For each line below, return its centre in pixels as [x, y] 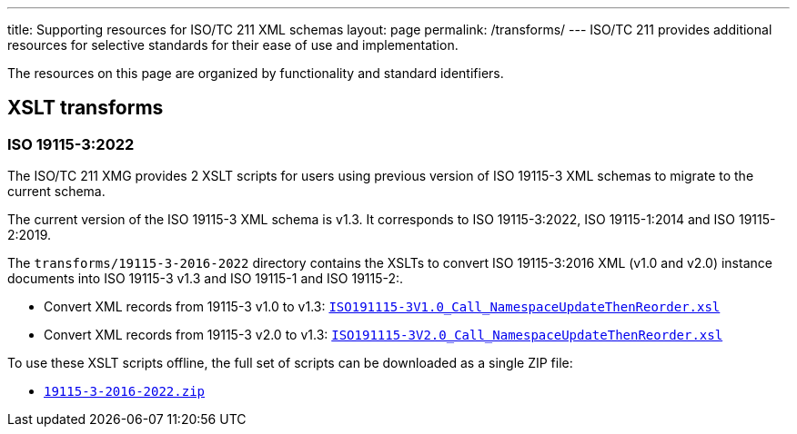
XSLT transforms [86, 108]
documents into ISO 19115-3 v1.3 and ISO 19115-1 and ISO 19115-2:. [206, 279]
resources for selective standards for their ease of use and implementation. [233, 45]
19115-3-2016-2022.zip [125, 392]
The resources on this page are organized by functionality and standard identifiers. [256, 73]
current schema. [56, 192]
